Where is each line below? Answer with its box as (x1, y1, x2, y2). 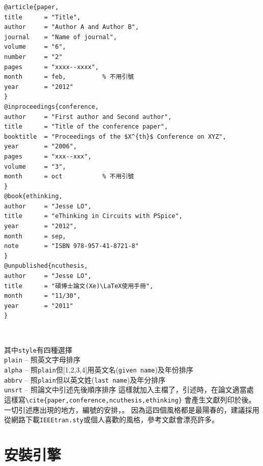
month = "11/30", (4, 292, 81, 300)
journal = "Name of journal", (4, 33, 117, 41)
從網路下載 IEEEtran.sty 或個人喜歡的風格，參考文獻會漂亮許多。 (4, 414, 219, 425)
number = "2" (4, 53, 63, 60)
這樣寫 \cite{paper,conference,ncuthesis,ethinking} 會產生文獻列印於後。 (4, 394, 256, 405)
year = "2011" (4, 302, 74, 309)
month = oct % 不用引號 (4, 173, 134, 180)
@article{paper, (4, 4, 59, 11)
